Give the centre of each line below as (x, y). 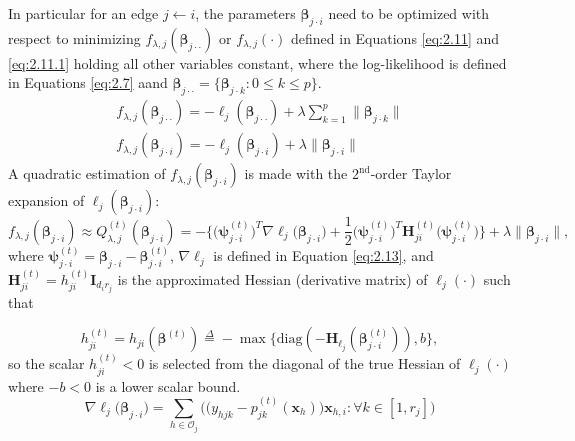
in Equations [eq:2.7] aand (88, 82)
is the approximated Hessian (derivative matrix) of (272, 278)
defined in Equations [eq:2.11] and (395, 37)
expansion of (46, 200)
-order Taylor (411, 173)
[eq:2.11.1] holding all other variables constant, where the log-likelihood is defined (257, 62)
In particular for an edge (83, 13)
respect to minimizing (74, 37)
